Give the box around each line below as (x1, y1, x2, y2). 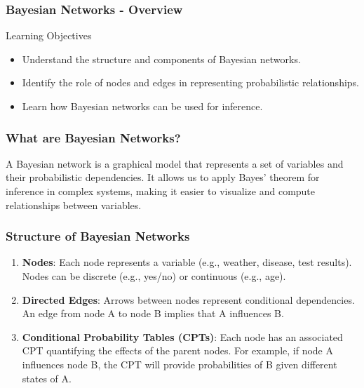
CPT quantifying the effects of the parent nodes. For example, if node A (22, 343, 333, 358)
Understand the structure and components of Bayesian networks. (22, 51, 301, 66)
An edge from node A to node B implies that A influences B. (22, 306, 284, 321)
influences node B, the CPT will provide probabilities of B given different (22, 356, 337, 371)
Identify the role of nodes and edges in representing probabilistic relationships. (22, 75, 359, 90)
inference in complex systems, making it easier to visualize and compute (6, 184, 316, 198)
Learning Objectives (6, 28, 92, 43)
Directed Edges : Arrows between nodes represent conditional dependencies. (22, 292, 355, 307)
